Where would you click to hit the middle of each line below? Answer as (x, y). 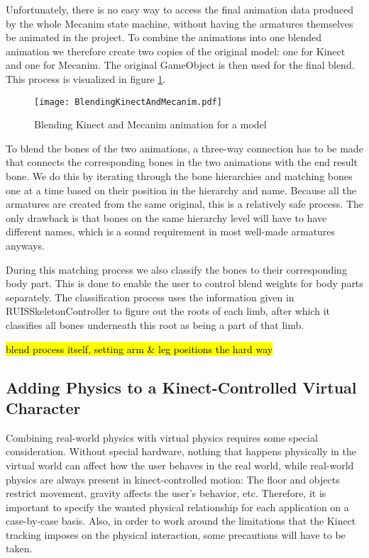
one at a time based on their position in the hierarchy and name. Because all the (181, 190)
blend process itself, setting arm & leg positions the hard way (139, 348)
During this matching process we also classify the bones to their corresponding (176, 269)
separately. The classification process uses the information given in (150, 297)
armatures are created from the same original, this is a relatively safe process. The (185, 204)
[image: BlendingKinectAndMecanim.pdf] (128, 102)
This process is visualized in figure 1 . (86, 78)
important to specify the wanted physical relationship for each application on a (177, 507)
